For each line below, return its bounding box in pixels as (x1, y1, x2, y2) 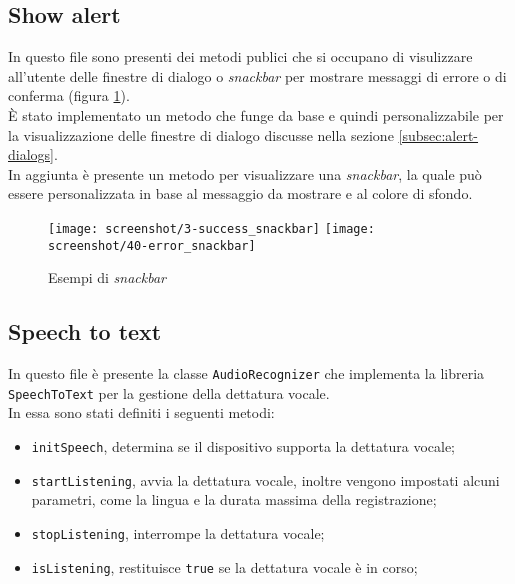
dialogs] (8, 144, 54, 165)
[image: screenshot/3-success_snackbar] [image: (48, 221, 375, 236)
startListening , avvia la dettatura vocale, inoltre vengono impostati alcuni (31, 469, 500, 490)
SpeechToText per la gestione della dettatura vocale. (8, 382, 330, 403)
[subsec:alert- (398, 124, 479, 145)
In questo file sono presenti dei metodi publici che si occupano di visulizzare (8, 46, 473, 67)
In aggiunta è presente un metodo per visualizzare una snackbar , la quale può (8, 163, 482, 184)
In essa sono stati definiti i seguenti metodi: (8, 402, 275, 423)
